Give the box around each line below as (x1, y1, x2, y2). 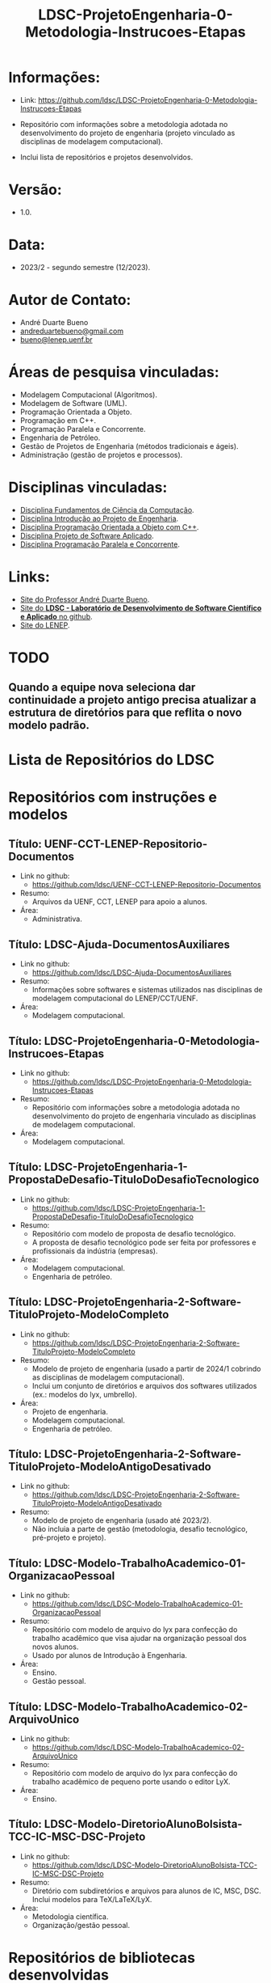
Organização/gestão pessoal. (31, 1920, 131, 1930)
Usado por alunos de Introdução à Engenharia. (31, 1651, 188, 1660)
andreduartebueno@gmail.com (19, 326, 123, 336)
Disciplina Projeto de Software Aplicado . (19, 531, 155, 540)
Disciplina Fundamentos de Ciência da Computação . (19, 505, 195, 514)
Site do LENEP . (19, 620, 70, 630)
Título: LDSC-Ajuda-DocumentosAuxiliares (8, 937, 231, 951)
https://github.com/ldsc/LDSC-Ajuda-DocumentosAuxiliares (31, 968, 232, 978)
